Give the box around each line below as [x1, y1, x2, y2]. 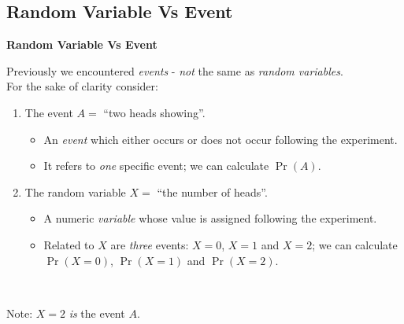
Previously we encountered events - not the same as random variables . [6, 62, 343, 79]
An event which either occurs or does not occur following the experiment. [43, 131, 398, 147]
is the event [69, 304, 125, 321]
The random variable [24, 183, 126, 200]
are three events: [110, 236, 189, 252]
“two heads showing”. [103, 104, 206, 120]
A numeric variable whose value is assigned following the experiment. [43, 210, 377, 226]
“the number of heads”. [157, 183, 268, 200]
